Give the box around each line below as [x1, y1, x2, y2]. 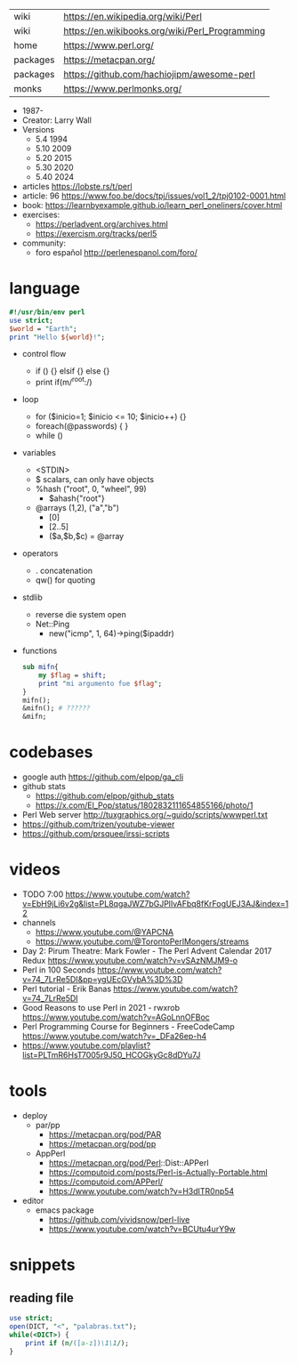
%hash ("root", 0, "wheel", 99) [35, 484, 147, 495]
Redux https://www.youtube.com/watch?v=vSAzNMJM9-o [21, 956, 238, 966]
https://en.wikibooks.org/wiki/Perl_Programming [63, 25, 265, 36]
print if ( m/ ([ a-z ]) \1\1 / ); [25, 1338, 129, 1347]
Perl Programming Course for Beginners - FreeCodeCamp [21, 1021, 235, 1032]
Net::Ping [35, 618, 70, 630]
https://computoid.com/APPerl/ [48, 1176, 164, 1187]
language [9, 278, 81, 299]
